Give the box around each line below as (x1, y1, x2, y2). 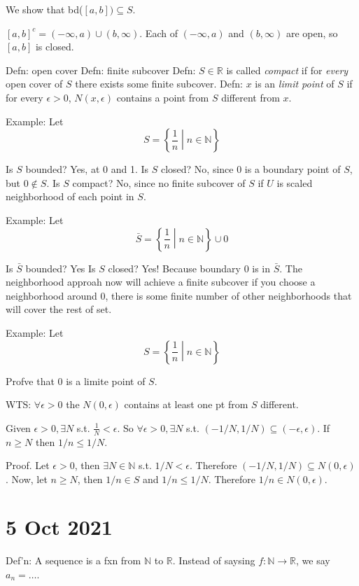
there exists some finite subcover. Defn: (75, 76, 243, 91)
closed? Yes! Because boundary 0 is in (108, 260, 271, 275)
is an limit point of (255, 76, 335, 91)
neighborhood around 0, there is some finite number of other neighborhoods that (6, 288, 352, 302)
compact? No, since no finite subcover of (72, 175, 246, 190)
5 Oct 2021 (6, 512, 113, 541)
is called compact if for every (226, 62, 349, 77)
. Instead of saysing (172, 553, 255, 568)
